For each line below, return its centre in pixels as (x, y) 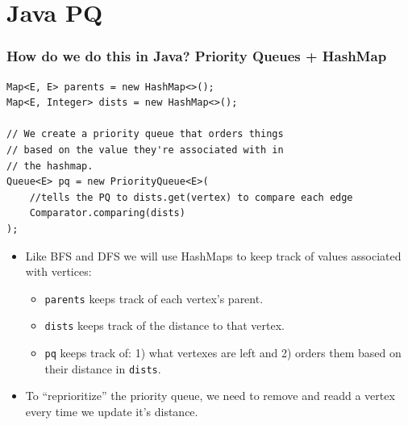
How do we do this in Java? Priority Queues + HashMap (197, 56)
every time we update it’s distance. (112, 411)
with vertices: (58, 271)
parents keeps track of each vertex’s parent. (154, 298)
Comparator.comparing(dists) (107, 213)
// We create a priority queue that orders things (145, 134)
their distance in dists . (103, 368)
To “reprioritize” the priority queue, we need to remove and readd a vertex (210, 396)
